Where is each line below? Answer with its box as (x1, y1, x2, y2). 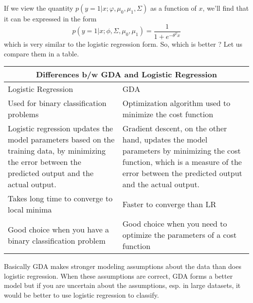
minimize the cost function (122, 108, 214, 120)
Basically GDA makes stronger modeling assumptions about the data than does (4, 261, 241, 271)
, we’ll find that (202, 3, 249, 13)
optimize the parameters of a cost (122, 229, 237, 241)
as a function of (150, 3, 197, 13)
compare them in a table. (4, 48, 79, 58)
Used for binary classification (8, 97, 107, 109)
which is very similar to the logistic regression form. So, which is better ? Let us (4, 39, 243, 49)
